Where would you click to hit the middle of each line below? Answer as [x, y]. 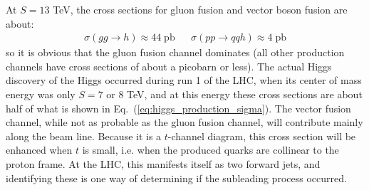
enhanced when [39, 150]
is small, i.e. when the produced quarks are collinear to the [211, 150]
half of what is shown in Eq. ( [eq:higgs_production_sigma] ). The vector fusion [178, 108]
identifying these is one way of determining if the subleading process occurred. [176, 178]
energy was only [41, 94]
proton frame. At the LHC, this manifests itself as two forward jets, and [163, 163]
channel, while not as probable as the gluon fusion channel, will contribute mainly [184, 122]
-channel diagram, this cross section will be [262, 136]
